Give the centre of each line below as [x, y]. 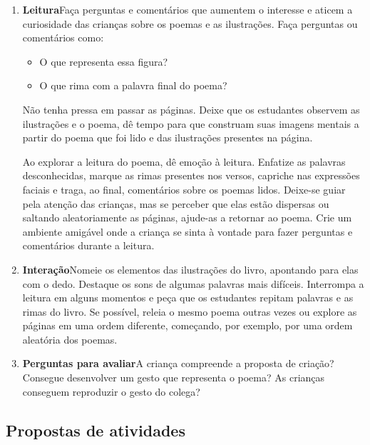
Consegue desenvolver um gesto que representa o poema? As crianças [174, 377]
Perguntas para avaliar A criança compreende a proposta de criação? [178, 363]
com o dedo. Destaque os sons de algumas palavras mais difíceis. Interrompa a [193, 283]
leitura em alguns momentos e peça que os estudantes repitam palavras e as [188, 297]
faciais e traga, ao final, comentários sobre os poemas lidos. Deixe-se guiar [184, 189]
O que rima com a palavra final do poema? [133, 85]
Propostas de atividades [96, 430]
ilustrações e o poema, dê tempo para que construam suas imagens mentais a [191, 123]
